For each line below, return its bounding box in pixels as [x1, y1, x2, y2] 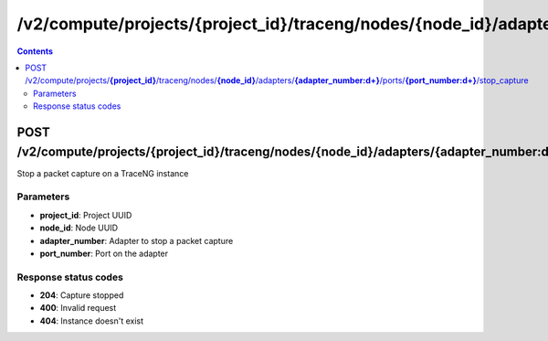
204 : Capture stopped [39, 290, 124, 301]
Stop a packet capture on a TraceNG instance [16, 167, 189, 178]
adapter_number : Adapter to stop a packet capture [39, 235, 234, 246]
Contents [16, 46, 54, 57]
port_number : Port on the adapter [39, 248, 169, 259]
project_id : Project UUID [39, 209, 132, 220]
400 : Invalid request [39, 303, 117, 314]
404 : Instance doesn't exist [39, 315, 144, 326]
